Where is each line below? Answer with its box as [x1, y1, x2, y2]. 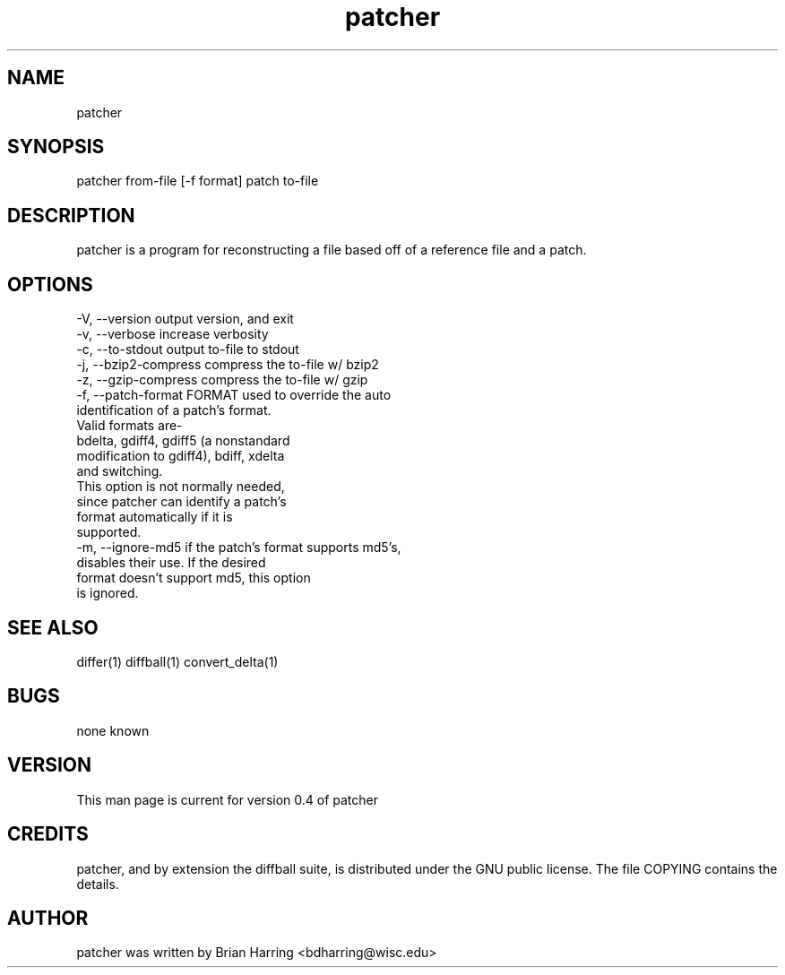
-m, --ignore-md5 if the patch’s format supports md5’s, [76, 539, 401, 556]
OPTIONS [7, 272, 93, 296]
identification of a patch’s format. [76, 402, 272, 418]
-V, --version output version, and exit [76, 311, 294, 327]
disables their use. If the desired [76, 555, 266, 571]
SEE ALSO [7, 616, 99, 639]
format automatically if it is [76, 509, 233, 525]
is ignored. [76, 585, 139, 601]
